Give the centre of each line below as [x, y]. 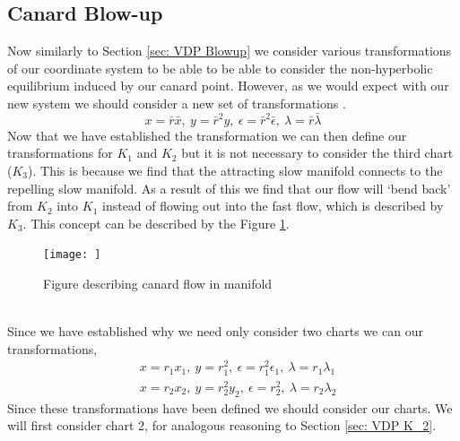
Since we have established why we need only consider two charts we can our [215, 331]
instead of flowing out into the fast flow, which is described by [273, 206]
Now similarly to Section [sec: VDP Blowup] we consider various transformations [230, 51]
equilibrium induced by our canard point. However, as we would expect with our [228, 86]
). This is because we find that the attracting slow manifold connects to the [235, 170]
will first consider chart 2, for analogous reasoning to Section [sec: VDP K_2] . [222, 425]
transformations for [60, 153]
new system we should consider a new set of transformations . [177, 103]
